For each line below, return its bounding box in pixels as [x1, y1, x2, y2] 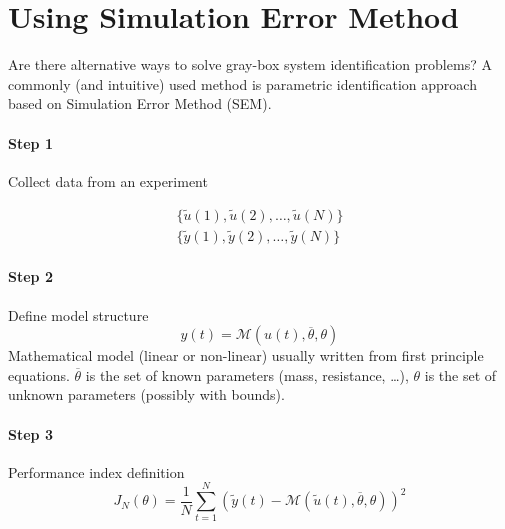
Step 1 [8, 132, 53, 153]
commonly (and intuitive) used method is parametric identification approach [8, 73, 477, 94]
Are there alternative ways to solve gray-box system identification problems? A [8, 54, 492, 75]
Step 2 [8, 266, 53, 287]
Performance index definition [8, 461, 185, 482]
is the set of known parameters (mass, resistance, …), [85, 364, 409, 385]
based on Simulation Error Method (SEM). [8, 93, 272, 114]
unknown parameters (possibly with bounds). [8, 384, 285, 405]
